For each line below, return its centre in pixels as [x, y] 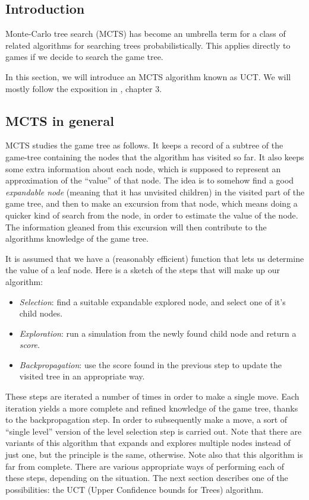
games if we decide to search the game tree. [84, 57]
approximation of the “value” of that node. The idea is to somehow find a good [150, 180]
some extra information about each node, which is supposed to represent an [143, 168]
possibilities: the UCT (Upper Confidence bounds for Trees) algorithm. [135, 489]
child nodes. [41, 313]
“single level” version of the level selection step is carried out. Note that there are [154, 431]
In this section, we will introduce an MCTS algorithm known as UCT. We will [148, 76]
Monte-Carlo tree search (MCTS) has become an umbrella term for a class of [146, 34]
